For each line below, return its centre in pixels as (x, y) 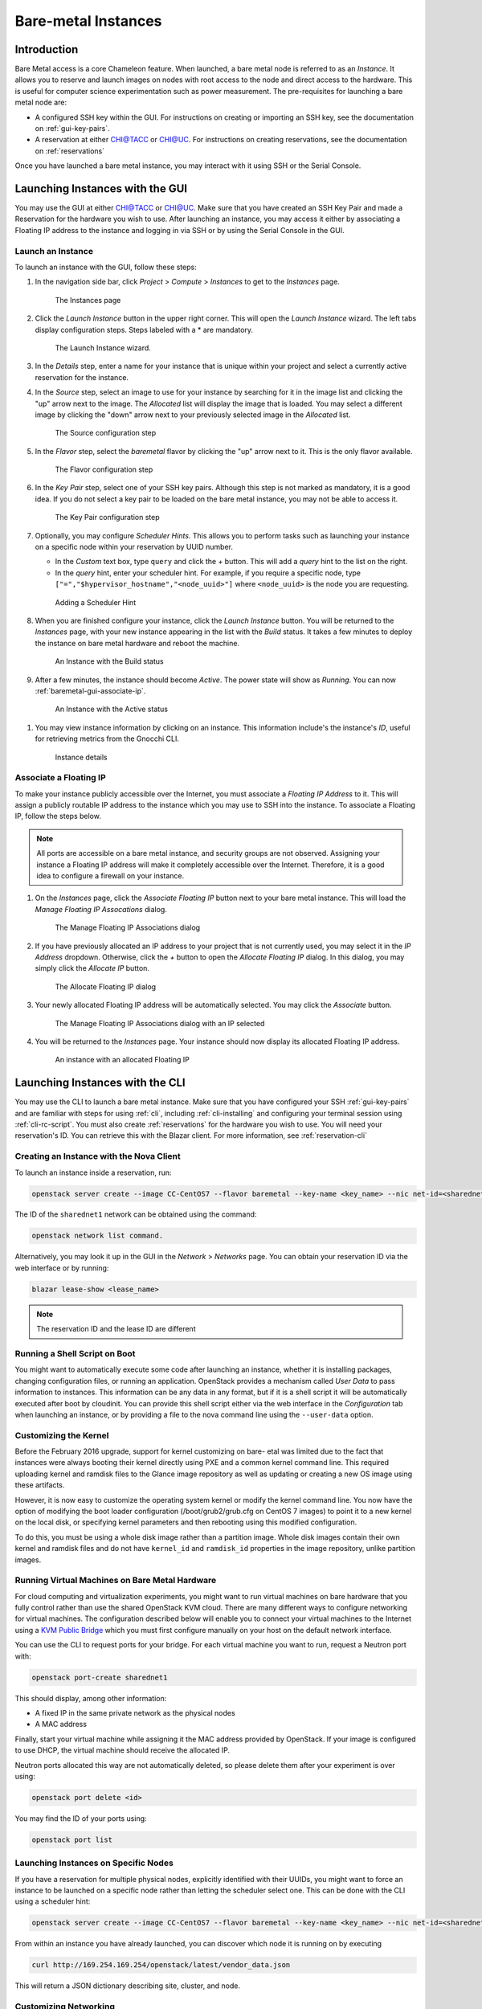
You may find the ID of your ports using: (81, 1818)
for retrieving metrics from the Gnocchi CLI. (107, 739)
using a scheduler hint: (53, 1901)
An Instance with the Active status (112, 709)
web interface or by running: (62, 1268)
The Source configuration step (106, 433)
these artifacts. (40, 1485)
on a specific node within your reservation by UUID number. (134, 547)
